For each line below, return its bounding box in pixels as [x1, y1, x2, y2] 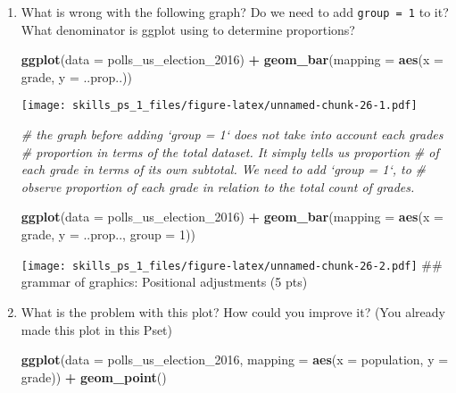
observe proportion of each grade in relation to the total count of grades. [21, 177, 415, 196]
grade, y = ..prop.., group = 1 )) [21, 225, 195, 244]
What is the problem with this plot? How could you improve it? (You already [21, 302, 445, 321]
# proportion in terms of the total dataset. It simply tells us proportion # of [21, 142, 439, 161]
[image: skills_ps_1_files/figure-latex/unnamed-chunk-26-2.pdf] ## [21, 255, 443, 273]
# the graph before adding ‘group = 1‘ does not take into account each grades [21, 125, 444, 144]
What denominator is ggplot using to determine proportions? [21, 20, 355, 38]
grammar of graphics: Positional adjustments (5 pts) [21, 272, 308, 291]
